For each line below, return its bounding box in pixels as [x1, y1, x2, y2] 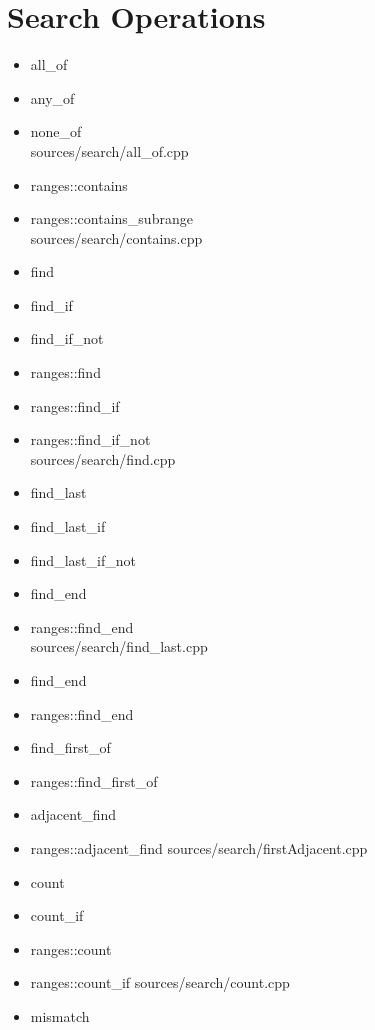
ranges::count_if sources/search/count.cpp [30, 972, 290, 993]
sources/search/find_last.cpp [30, 636, 208, 657]
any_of [30, 87, 75, 108]
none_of [30, 121, 82, 142]
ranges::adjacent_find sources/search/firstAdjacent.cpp [30, 837, 368, 858]
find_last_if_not [30, 549, 136, 570]
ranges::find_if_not [30, 429, 151, 450]
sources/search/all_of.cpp [30, 140, 189, 161]
